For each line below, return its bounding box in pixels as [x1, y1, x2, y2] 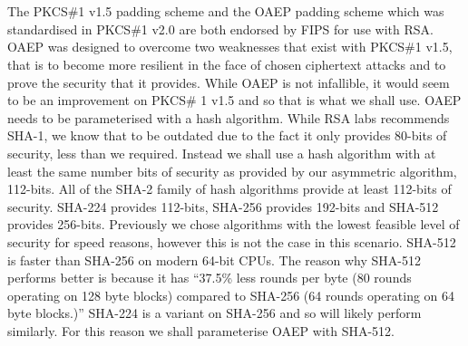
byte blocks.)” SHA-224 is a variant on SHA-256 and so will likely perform [7, 303, 422, 322]
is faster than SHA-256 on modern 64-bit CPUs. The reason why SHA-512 [7, 250, 421, 269]
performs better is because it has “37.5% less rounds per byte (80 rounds [7, 268, 412, 287]
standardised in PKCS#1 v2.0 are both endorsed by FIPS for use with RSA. [7, 19, 434, 38]
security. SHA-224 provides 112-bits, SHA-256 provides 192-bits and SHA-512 [7, 197, 439, 216]
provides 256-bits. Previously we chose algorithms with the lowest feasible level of [7, 215, 460, 234]
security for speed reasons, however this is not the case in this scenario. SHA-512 [7, 232, 456, 251]
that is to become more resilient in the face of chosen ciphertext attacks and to [7, 54, 446, 73]
